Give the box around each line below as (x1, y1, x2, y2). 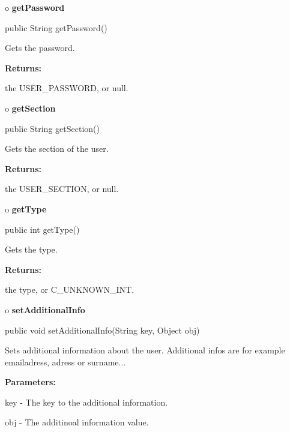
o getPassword (5, 1, 65, 13)
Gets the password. (5, 41, 75, 54)
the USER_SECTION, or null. (5, 182, 119, 195)
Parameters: (5, 376, 56, 388)
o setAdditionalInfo (5, 303, 85, 316)
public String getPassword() (5, 21, 107, 34)
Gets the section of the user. (5, 142, 109, 155)
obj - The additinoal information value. (5, 416, 149, 428)
